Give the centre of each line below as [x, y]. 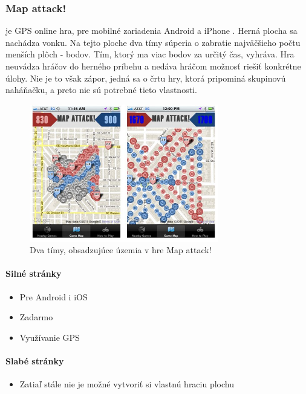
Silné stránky [34, 273]
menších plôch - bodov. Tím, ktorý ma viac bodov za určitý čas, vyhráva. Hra [150, 54]
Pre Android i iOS [54, 296]
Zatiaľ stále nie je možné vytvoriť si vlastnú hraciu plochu [127, 384]
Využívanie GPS [50, 337]
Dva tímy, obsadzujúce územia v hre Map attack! [121, 250]
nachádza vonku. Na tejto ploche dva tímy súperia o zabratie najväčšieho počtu [153, 42]
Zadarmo [36, 317]
